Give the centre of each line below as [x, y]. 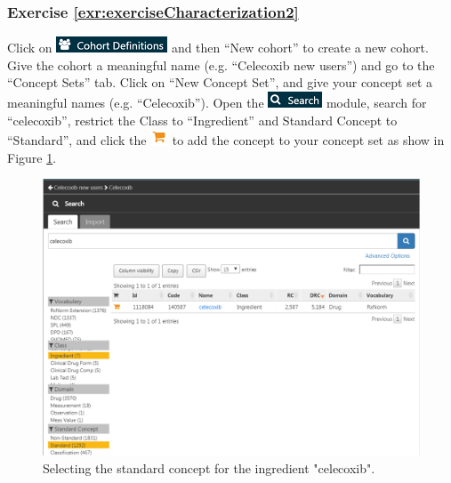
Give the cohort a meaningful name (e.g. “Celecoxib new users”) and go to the [221, 64]
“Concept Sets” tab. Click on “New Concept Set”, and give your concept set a [220, 82]
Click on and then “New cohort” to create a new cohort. [218, 48]
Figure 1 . [32, 157]
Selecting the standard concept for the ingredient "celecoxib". [209, 467]
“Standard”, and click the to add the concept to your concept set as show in [226, 140]
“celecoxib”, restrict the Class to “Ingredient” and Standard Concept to [202, 120]
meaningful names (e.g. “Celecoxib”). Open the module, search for [217, 102]
